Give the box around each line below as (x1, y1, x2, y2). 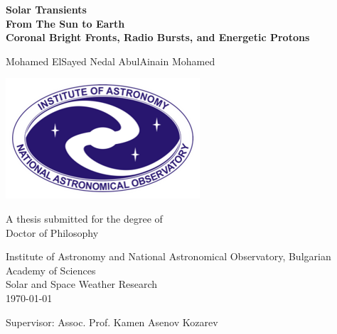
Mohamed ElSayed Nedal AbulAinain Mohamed (6, 53, 215, 68)
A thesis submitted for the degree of (6, 211, 163, 226)
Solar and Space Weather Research (6, 277, 158, 291)
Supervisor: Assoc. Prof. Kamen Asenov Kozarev (6, 314, 218, 329)
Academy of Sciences (6, 262, 96, 277)
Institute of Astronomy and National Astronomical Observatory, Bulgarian (6, 249, 331, 264)
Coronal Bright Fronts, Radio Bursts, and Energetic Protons (6, 30, 310, 45)
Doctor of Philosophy (6, 225, 99, 240)
